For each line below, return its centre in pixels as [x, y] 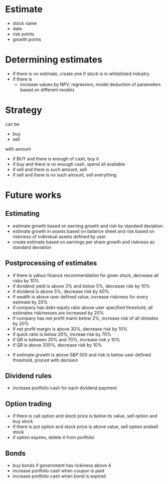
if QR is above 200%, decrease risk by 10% [57, 345]
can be [12, 124]
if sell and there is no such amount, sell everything [64, 174]
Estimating [22, 214]
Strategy [24, 110]
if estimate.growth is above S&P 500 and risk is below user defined [82, 354]
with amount [18, 149]
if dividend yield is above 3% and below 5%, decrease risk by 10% [81, 286]
